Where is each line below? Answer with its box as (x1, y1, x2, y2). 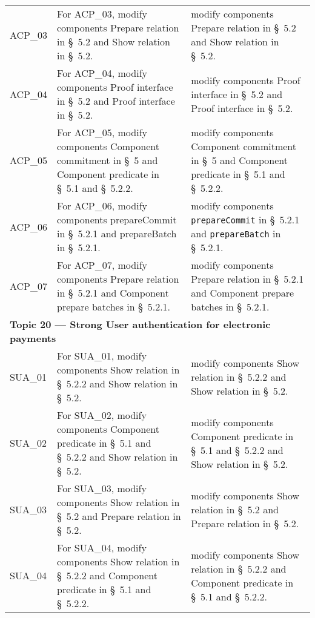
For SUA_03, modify (57, 481, 147, 495)
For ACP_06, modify (57, 199, 147, 212)
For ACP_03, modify (57, 7, 147, 21)
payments (10, 331, 56, 345)
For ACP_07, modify (57, 258, 147, 272)
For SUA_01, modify (57, 349, 147, 363)
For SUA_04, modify (57, 541, 147, 554)
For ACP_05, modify (57, 125, 147, 139)
